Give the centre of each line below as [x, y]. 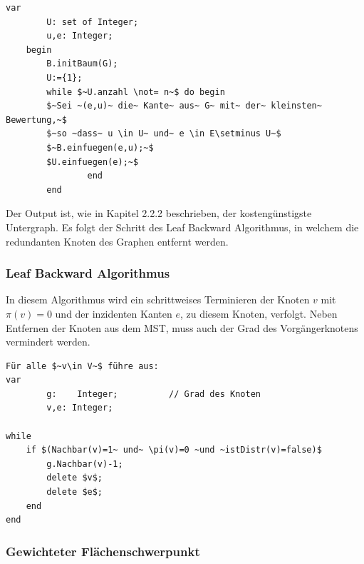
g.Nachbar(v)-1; [85, 464]
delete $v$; [75, 478]
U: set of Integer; [93, 22]
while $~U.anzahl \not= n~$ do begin [136, 92]
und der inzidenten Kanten [114, 313]
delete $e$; [75, 492]
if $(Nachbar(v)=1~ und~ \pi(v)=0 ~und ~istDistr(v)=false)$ [174, 450]
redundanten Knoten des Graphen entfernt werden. [117, 241]
